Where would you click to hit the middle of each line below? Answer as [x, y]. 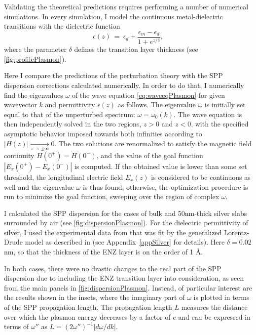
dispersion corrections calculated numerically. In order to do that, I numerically [124, 85]
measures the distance [214, 307]
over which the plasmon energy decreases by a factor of [87, 316]
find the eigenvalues [34, 95]
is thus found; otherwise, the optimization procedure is [165, 187]
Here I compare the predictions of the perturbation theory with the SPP [113, 75]
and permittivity [70, 105]
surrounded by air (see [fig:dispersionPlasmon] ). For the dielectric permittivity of [126, 223]
